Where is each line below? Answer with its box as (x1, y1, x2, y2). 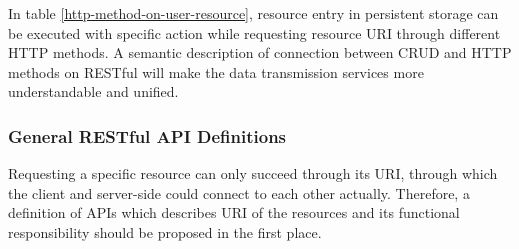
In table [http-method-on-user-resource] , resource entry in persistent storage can (8, 3, 499, 23)
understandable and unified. (8, 81, 179, 102)
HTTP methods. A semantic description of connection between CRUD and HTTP (8, 42, 512, 63)
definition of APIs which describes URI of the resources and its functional (8, 202, 460, 223)
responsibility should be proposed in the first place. (8, 221, 322, 242)
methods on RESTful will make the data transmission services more (8, 61, 424, 82)
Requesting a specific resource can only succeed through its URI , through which (8, 163, 498, 184)
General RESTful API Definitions (8, 123, 287, 148)
